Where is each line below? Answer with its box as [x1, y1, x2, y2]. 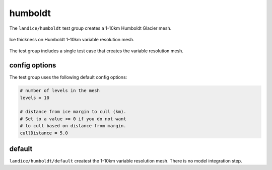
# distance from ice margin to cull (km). [20, 109, 126, 115]
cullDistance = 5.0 [20, 130, 68, 136]
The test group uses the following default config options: [9, 74, 127, 80]
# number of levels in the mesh [20, 88, 100, 94]
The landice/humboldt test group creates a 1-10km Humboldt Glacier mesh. [9, 25, 172, 31]
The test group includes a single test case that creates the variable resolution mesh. [9, 48, 184, 54]
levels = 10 [20, 95, 50, 101]
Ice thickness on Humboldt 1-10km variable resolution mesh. [9, 36, 134, 42]
